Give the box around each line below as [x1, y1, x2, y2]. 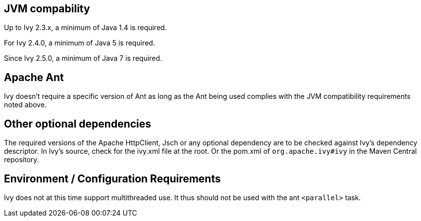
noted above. [4, 100, 47, 109]
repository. [4, 155, 39, 164]
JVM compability [4, 2, 90, 15]
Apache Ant [4, 71, 64, 84]
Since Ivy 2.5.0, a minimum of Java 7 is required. [4, 54, 162, 63]
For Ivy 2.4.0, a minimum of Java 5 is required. [4, 39, 155, 47]
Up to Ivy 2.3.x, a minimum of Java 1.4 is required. [4, 23, 167, 32]
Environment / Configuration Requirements [4, 172, 221, 185]
